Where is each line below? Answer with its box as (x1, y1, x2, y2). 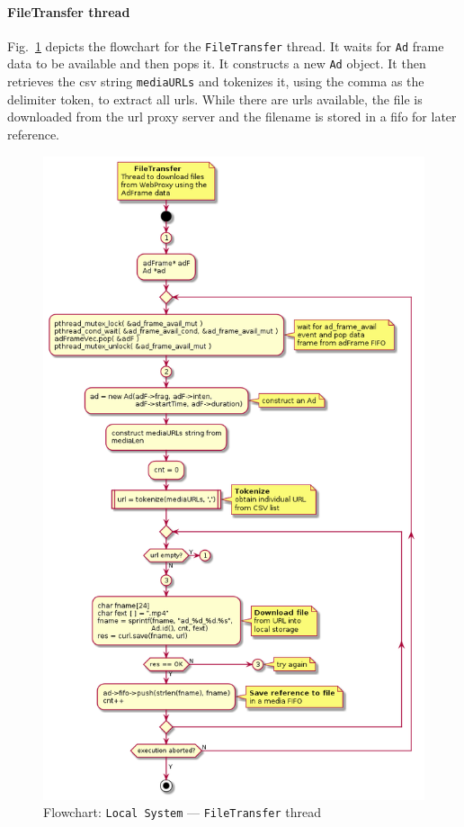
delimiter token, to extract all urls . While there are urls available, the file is (7, 89, 423, 108)
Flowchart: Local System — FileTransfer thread (43, 803, 321, 822)
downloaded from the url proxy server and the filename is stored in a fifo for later (7, 107, 457, 126)
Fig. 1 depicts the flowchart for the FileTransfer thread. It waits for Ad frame (7, 36, 444, 55)
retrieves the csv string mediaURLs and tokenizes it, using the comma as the (7, 72, 424, 91)
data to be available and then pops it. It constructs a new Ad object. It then (7, 54, 426, 73)
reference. (7, 124, 60, 143)
